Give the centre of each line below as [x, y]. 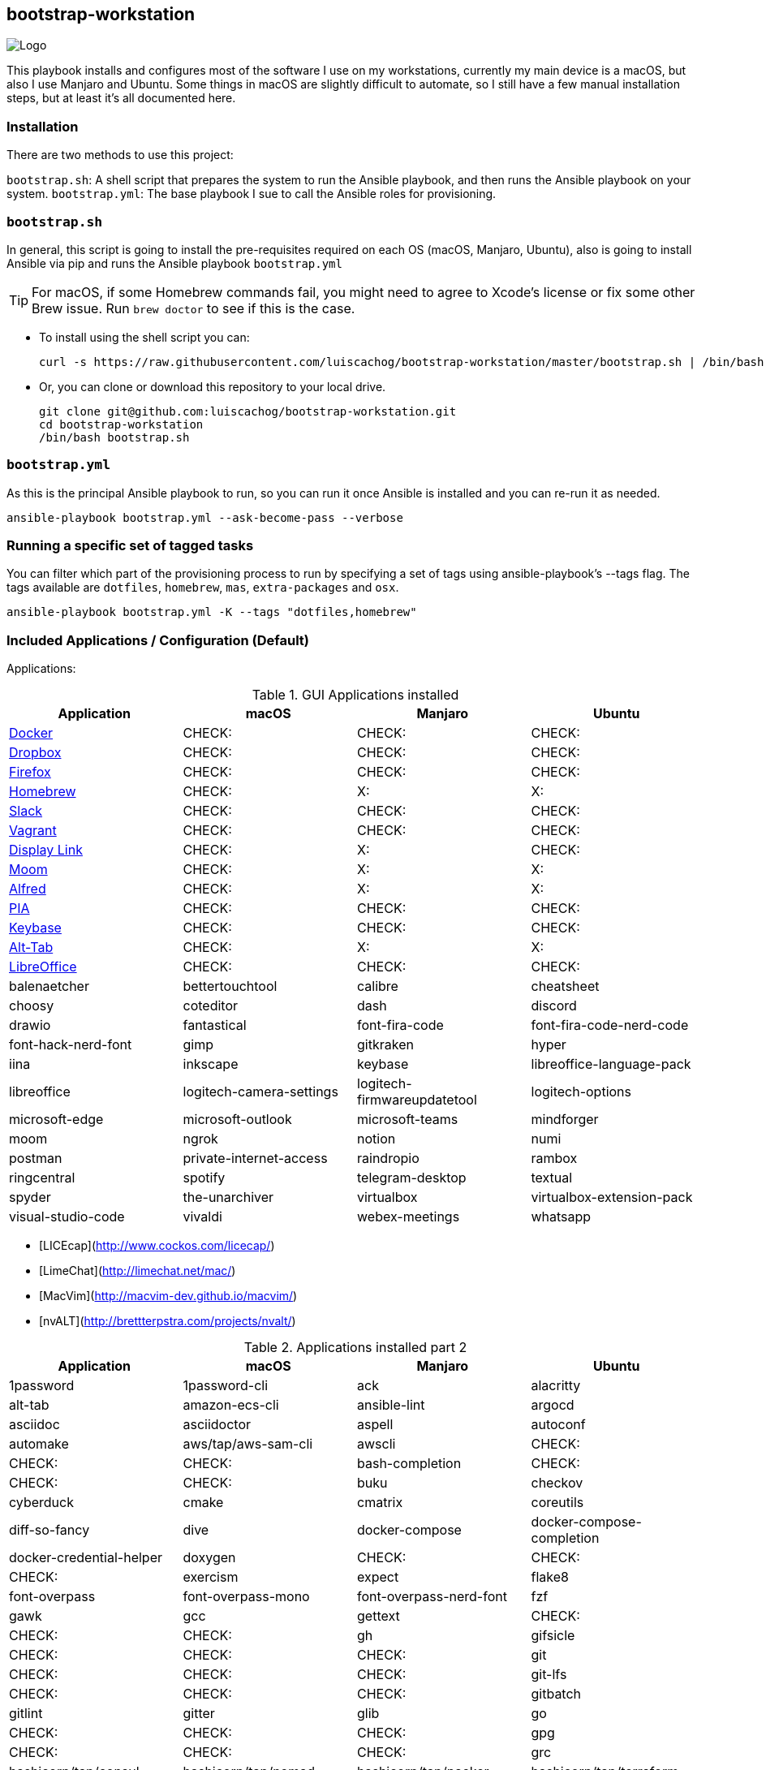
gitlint [26, 1714]
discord [554, 1006]
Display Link [46, 850]
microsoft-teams [408, 1120]
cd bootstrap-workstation [121, 424]
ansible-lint [391, 1405]
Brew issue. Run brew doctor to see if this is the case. [194, 308]
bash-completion [409, 1464]
